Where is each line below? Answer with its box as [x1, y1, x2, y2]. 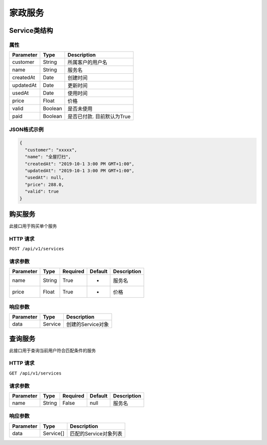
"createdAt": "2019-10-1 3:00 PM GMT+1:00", [25, 161, 134, 167]
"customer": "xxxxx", [25, 147, 78, 153]
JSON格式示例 [9, 126, 44, 133]
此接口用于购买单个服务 [9, 223, 57, 229]
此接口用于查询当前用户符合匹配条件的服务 [9, 347, 96, 353]
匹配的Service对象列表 [70, 430, 123, 437]
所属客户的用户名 [67, 59, 108, 66]
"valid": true [25, 189, 59, 194]
